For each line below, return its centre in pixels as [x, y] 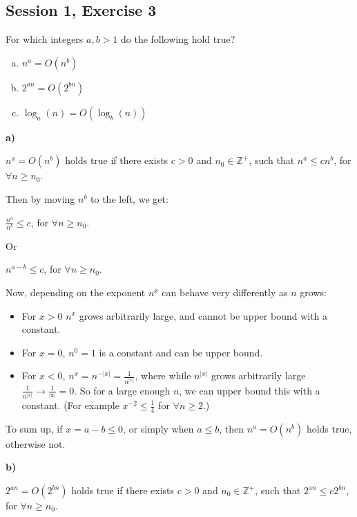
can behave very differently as [225, 292]
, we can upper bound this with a [250, 390]
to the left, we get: [129, 198]
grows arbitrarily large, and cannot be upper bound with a [203, 315]
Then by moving [40, 198]
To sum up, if [34, 428]
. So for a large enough [122, 390]
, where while [163, 375]
